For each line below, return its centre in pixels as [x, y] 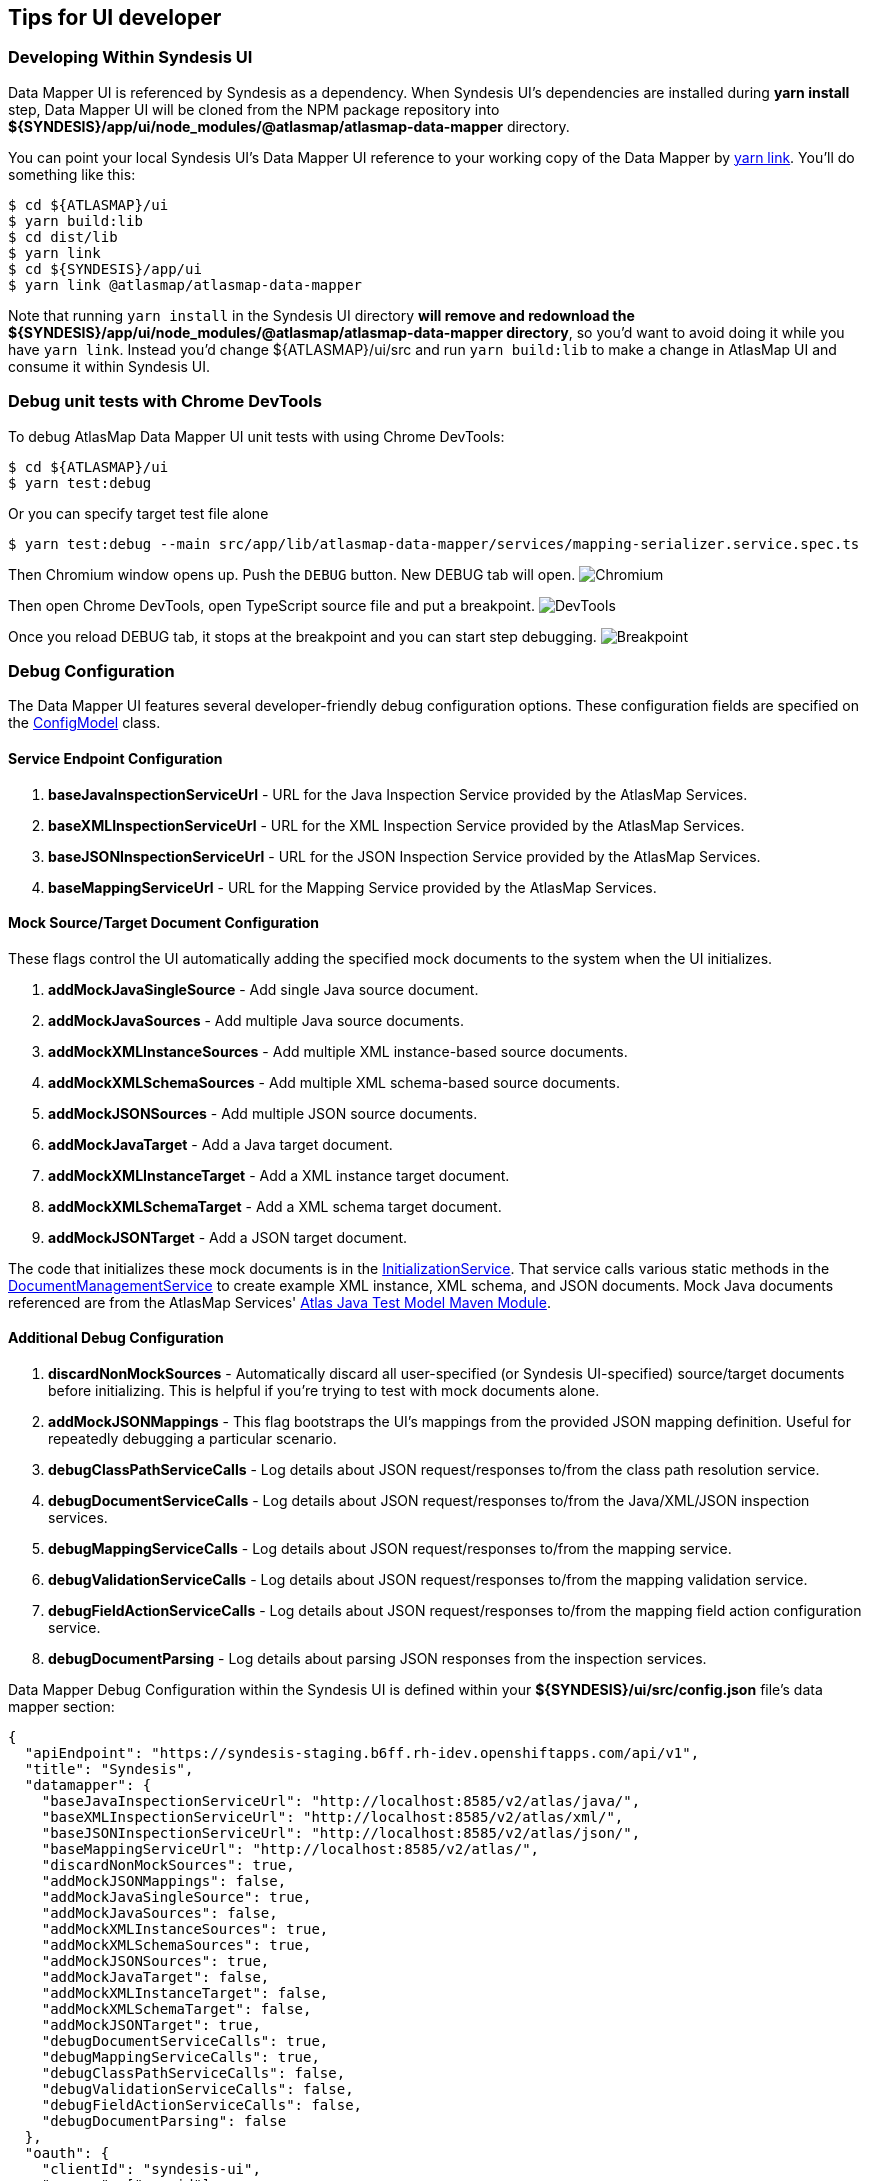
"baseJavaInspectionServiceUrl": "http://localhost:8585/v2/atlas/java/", [341, 1800]
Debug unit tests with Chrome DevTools [165, 401]
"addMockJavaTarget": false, [155, 1976]
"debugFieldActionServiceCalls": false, [202, 2104]
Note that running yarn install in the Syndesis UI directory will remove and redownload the [321, 315]
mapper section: [61, 1706]
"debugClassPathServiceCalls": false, [193, 2072]
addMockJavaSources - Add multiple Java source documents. [256, 1020]
